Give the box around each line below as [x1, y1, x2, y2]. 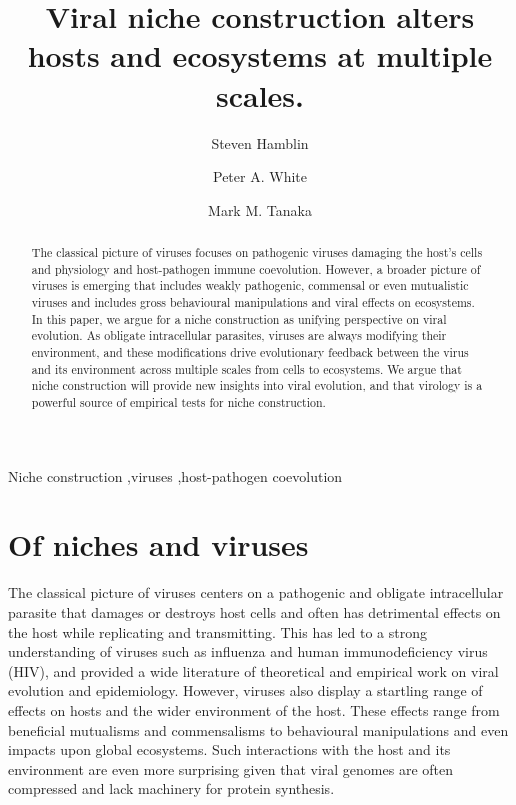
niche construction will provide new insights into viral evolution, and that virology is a [31, 377, 483, 394]
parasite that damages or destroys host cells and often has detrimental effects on [8, 601, 501, 622]
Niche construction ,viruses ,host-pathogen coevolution [8, 465, 343, 486]
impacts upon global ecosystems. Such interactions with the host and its [8, 739, 451, 760]
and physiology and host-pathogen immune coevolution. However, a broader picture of [31, 260, 481, 277]
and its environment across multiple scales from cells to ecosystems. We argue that [31, 360, 462, 377]
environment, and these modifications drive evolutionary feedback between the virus [31, 344, 469, 361]
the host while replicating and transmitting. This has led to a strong [8, 621, 427, 642]
